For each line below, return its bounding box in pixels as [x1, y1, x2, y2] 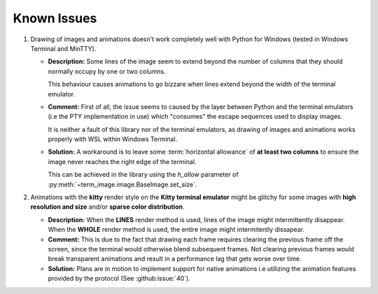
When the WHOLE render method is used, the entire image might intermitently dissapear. [48, 226, 304, 234]
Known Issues [13, 10, 97, 26]
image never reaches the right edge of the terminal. [48, 157, 197, 166]
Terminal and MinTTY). [30, 44, 97, 52]
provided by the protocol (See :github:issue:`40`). [48, 274, 190, 283]
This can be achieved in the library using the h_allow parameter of [48, 170, 239, 179]
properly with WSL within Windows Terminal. [48, 135, 178, 143]
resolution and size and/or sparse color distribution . [30, 203, 185, 211]
